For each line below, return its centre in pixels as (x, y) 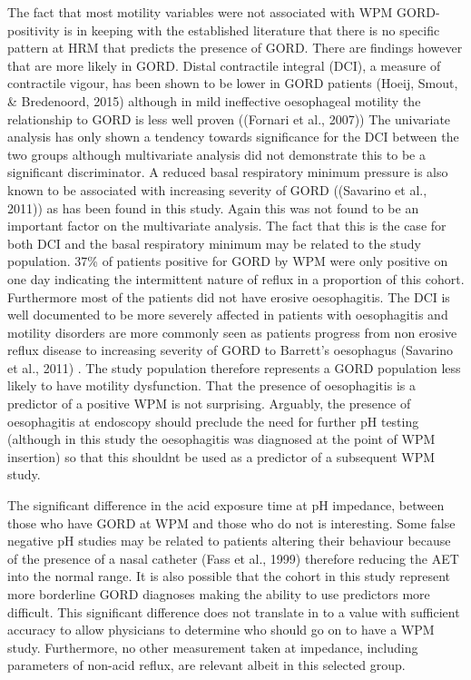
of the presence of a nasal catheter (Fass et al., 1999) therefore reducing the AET (233, 558)
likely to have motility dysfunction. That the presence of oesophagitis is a (211, 385)
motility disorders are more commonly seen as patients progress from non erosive (232, 332)
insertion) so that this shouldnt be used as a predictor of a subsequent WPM (221, 456)
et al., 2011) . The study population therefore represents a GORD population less (234, 367)
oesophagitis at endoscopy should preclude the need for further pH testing (213, 421)
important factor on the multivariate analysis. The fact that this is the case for (227, 226)
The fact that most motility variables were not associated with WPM (200, 12)
